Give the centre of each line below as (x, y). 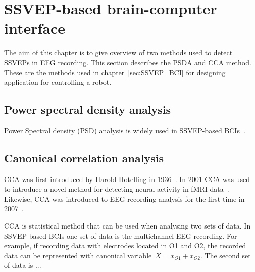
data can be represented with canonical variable (78, 255)
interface (35, 28)
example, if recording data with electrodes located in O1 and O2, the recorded (125, 245)
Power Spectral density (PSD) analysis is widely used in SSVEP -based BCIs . (125, 130)
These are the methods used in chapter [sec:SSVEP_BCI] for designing (115, 72)
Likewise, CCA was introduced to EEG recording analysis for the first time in (124, 198)
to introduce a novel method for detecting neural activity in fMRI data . (117, 189)
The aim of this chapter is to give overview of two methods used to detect (118, 52)
